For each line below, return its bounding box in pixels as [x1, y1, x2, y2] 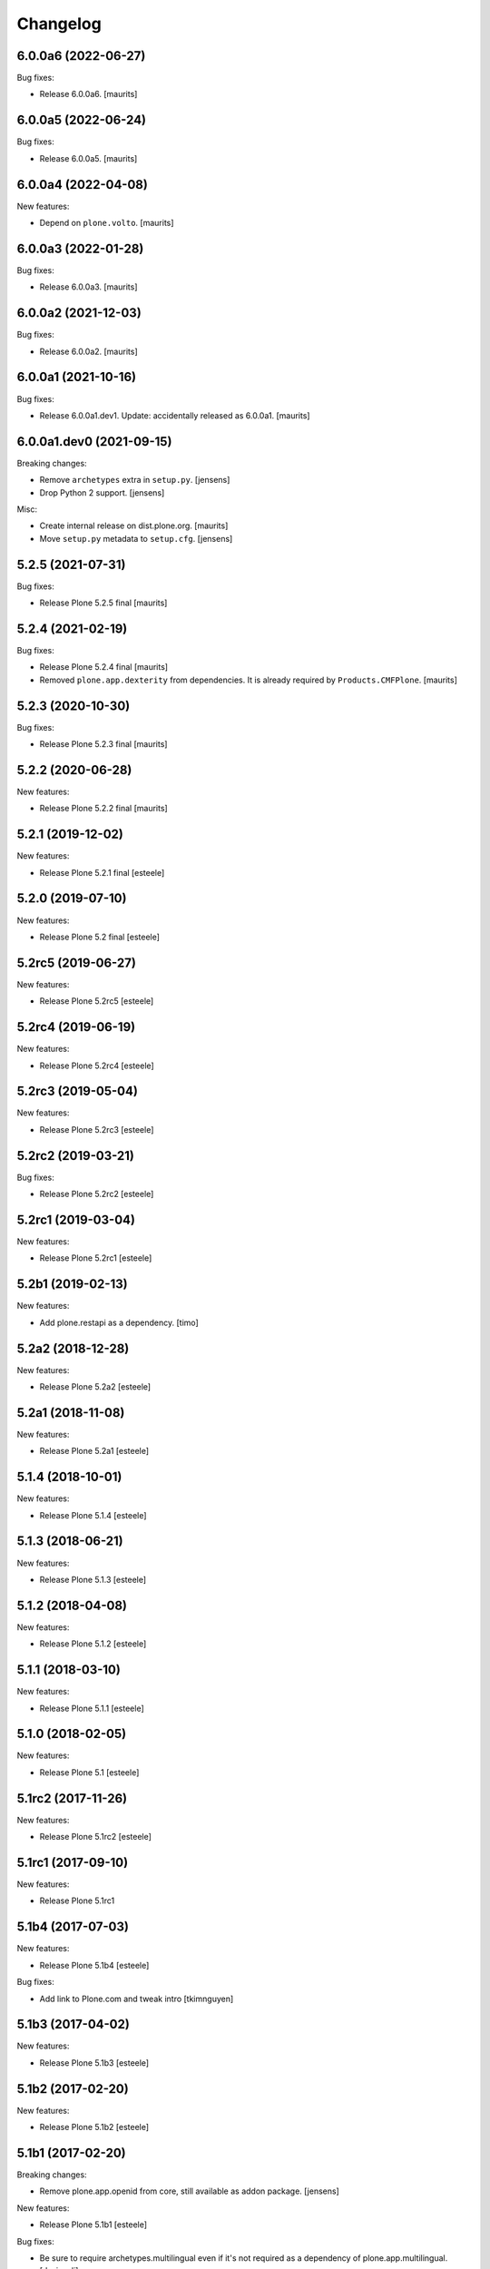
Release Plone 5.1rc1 [39, 1895, 115, 1906]
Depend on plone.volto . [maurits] [39, 218, 174, 229]
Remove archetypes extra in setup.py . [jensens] [39, 475, 230, 486]
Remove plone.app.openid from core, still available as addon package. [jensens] [39, 2186, 339, 2196]
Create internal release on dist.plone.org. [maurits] [39, 520, 229, 531]
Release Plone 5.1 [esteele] [39, 1766, 140, 1778]
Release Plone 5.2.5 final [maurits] [39, 597, 168, 608]
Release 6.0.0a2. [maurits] [39, 346, 138, 357]
